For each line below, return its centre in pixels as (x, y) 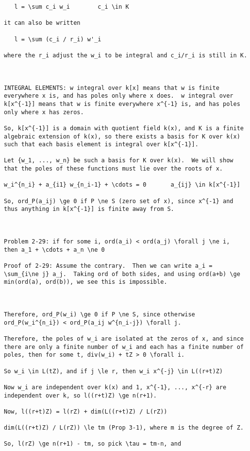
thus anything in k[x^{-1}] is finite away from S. (89, 209)
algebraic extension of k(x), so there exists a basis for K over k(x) (122, 136)
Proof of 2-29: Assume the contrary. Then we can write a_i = (108, 266)
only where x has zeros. (44, 112)
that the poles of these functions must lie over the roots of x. (114, 169)
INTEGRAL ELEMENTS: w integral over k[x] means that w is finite (112, 88)
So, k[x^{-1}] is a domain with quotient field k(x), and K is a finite (124, 128)
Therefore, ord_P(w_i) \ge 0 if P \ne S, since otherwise (100, 314)
